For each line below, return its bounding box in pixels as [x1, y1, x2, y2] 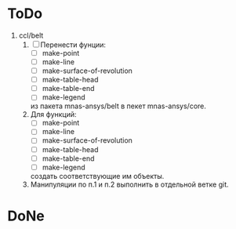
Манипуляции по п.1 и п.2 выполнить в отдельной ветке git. [30, 180, 229, 189]
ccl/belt [18, 31, 44, 40]
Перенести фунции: [40, 40, 107, 49]
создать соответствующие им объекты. [30, 171, 165, 180]
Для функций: [30, 110, 77, 119]
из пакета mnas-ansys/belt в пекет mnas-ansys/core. [30, 101, 207, 111]
